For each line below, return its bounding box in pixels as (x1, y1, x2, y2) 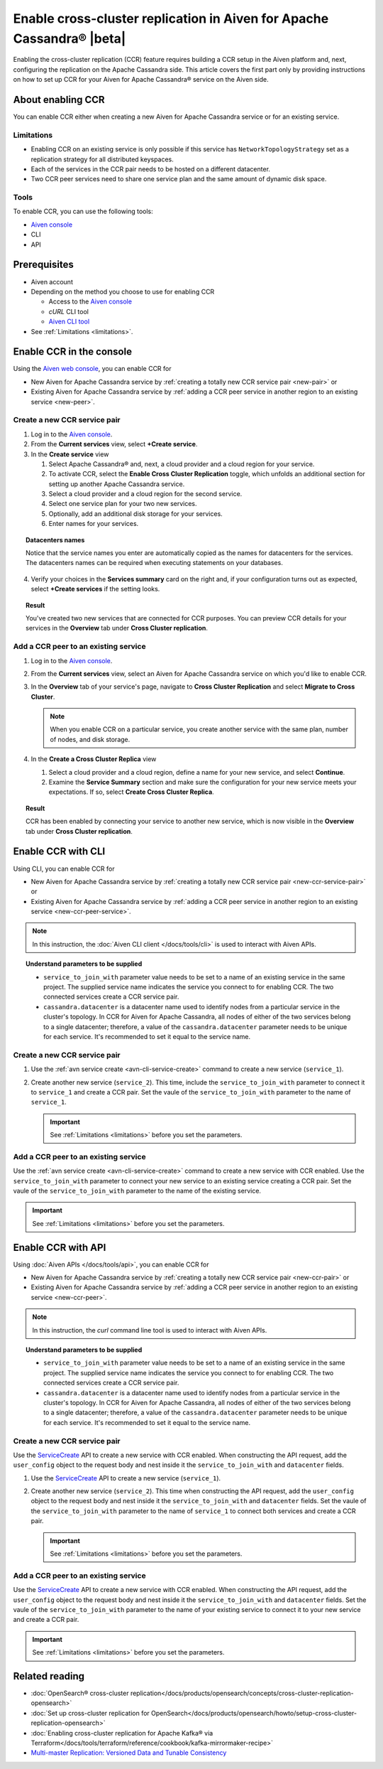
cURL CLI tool (48, 307, 89, 316)
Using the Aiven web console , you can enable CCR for (13, 365, 172, 373)
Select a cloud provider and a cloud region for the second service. (48, 490, 243, 498)
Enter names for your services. (48, 520, 139, 528)
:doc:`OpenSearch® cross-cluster (30, 1689, 129, 1698)
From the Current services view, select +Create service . (30, 440, 198, 448)
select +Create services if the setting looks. (30, 585, 160, 593)
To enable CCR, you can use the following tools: (13, 207, 153, 216)
